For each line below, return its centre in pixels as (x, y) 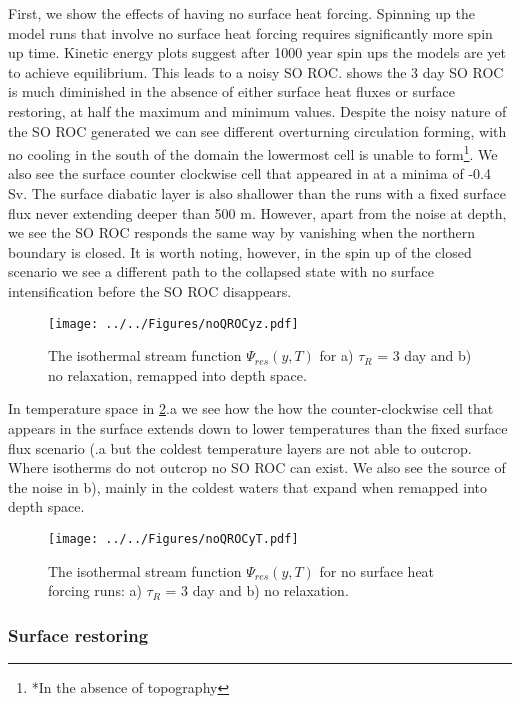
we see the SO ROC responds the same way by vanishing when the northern (241, 232)
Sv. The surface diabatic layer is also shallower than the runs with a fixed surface (257, 193)
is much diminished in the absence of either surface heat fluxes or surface (232, 91)
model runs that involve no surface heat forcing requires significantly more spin (250, 32)
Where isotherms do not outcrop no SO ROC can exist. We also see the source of (257, 467)
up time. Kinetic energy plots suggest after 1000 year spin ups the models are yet (257, 52)
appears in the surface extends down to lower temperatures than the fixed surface (258, 428)
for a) (336, 355)
